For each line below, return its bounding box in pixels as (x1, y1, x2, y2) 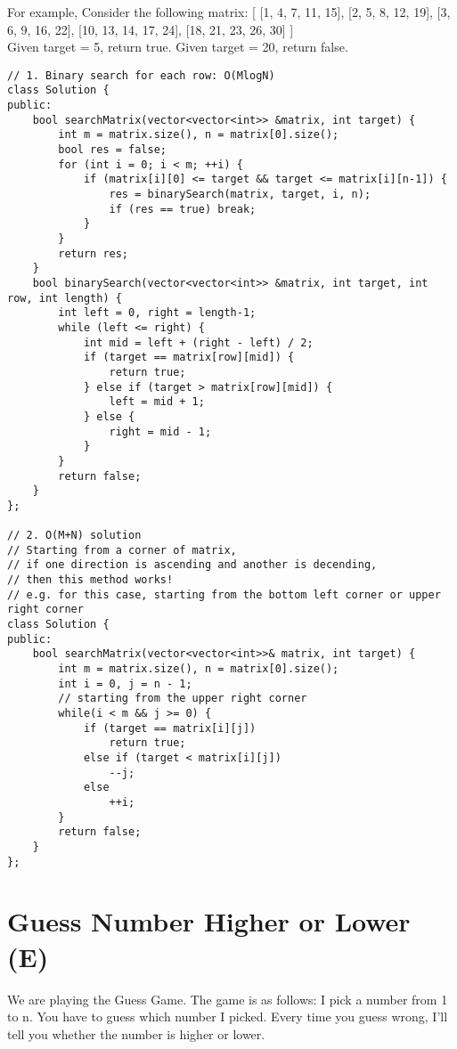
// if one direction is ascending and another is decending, (7, 558, 378, 572)
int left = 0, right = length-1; (58, 306, 257, 320)
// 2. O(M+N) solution (7, 529, 142, 542)
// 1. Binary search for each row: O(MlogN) (7, 69, 275, 82)
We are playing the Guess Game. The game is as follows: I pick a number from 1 (7, 989, 448, 1008)
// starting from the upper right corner (58, 692, 307, 705)
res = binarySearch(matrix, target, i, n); (109, 188, 371, 201)
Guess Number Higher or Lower (7, 903, 411, 939)
